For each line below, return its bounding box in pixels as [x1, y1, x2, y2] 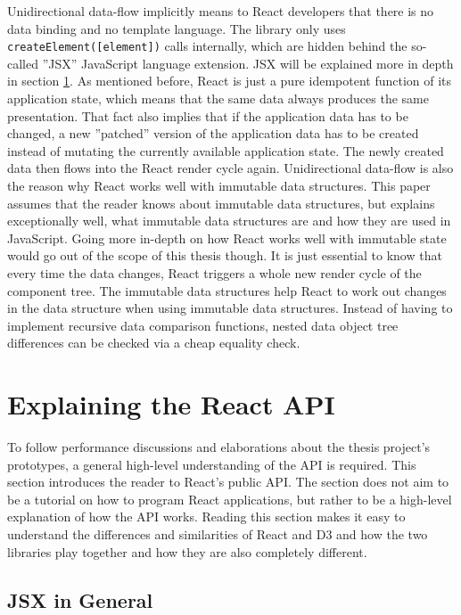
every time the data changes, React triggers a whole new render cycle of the [7, 263, 422, 282]
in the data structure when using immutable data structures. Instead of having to [7, 299, 453, 317]
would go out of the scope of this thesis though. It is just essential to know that [7, 246, 442, 265]
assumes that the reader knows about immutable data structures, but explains [7, 193, 435, 212]
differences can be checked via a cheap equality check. [7, 333, 300, 352]
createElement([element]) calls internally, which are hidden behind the [7, 37, 407, 55]
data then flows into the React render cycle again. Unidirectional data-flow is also [7, 159, 454, 177]
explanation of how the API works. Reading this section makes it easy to [7, 507, 406, 526]
